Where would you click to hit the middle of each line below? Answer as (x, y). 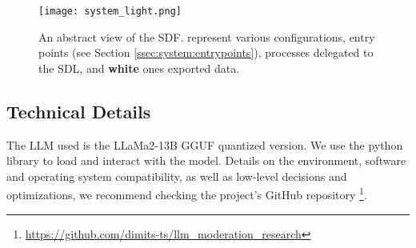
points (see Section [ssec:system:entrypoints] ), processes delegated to (206, 52)
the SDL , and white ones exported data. (139, 68)
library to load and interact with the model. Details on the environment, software (206, 160)
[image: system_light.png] (110, 11)
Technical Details (79, 111)
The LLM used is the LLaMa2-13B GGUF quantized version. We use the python (205, 144)
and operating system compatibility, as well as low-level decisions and (177, 176)
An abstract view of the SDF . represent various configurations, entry (207, 36)
